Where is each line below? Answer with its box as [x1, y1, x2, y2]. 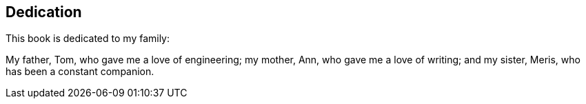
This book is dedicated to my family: [6, 32, 170, 45]
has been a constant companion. [6, 65, 154, 78]
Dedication [6, 3, 82, 21]
